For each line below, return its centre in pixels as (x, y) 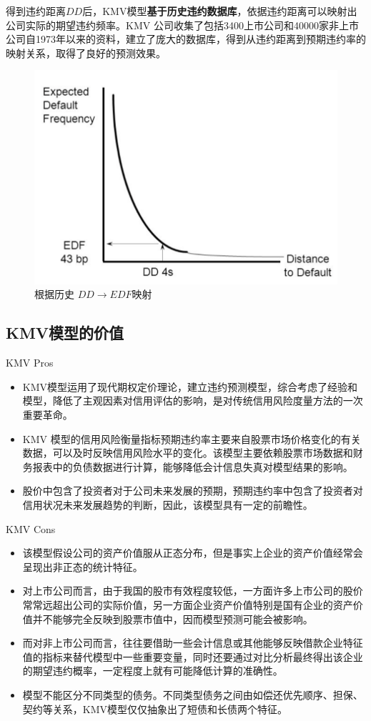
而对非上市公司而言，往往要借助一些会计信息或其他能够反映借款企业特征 (193, 643)
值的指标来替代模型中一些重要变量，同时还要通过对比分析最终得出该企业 (193, 656)
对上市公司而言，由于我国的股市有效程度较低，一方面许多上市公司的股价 (193, 591)
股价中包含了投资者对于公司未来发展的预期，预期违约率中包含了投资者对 (193, 491)
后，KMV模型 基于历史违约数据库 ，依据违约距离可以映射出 (220, 11)
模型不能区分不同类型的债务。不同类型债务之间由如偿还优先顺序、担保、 (193, 694)
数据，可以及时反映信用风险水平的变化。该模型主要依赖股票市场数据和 (188, 453)
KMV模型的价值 (65, 333)
